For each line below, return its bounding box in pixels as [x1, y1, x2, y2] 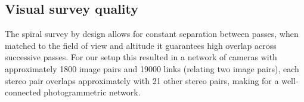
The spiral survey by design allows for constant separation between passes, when [5, 27, 299, 40]
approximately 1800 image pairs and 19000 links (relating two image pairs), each [5, 62, 299, 75]
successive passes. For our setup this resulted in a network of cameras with [5, 51, 277, 63]
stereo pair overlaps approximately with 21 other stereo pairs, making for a [5, 74, 279, 86]
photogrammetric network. [44, 86, 141, 98]
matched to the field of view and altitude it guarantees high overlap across [5, 39, 277, 51]
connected [5, 86, 41, 98]
